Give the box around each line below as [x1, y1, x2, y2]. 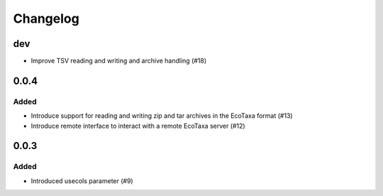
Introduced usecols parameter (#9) [30, 176, 134, 185]
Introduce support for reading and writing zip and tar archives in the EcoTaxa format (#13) [30, 111, 294, 120]
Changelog [13, 11, 79, 26]
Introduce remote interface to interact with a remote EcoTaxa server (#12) [30, 121, 245, 130]
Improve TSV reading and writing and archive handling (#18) [30, 57, 207, 65]
